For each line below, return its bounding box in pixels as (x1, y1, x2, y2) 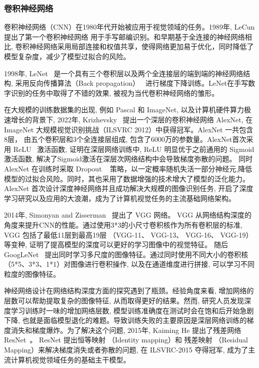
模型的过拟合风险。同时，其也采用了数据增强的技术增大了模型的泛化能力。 (4, 173, 249, 183)
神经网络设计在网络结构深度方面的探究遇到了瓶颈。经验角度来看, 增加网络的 (4, 285, 254, 296)
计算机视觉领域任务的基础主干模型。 (11, 354, 130, 364)
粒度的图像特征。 (4, 268, 60, 279)
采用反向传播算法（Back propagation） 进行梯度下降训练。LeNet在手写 (15, 78, 248, 88)
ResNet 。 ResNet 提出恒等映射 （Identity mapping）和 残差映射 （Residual (4, 334, 248, 345)
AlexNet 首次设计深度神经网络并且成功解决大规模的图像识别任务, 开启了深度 (4, 183, 253, 194)
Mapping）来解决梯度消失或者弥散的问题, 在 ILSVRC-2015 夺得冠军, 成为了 (4, 344, 248, 355)
